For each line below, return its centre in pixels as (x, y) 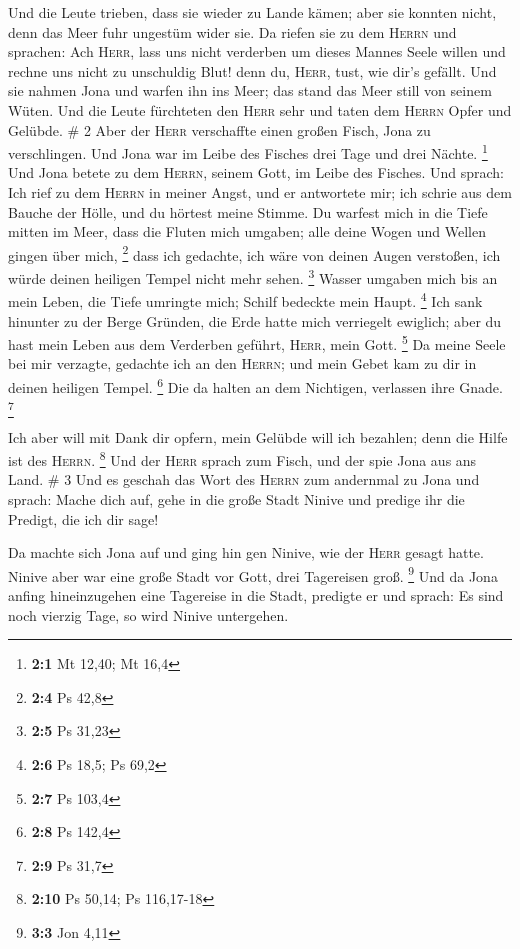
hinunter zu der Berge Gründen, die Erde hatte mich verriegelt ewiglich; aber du (255, 320)
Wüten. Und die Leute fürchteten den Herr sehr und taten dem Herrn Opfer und (260, 109)
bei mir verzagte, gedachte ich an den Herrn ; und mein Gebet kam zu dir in (242, 363)
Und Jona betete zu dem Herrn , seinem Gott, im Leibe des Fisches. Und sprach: (256, 172)
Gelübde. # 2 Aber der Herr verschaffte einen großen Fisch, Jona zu (219, 129)
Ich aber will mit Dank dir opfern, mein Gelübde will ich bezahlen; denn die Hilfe (258, 436)
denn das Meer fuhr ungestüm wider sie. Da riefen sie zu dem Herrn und (232, 31)
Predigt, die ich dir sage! (83, 518)
